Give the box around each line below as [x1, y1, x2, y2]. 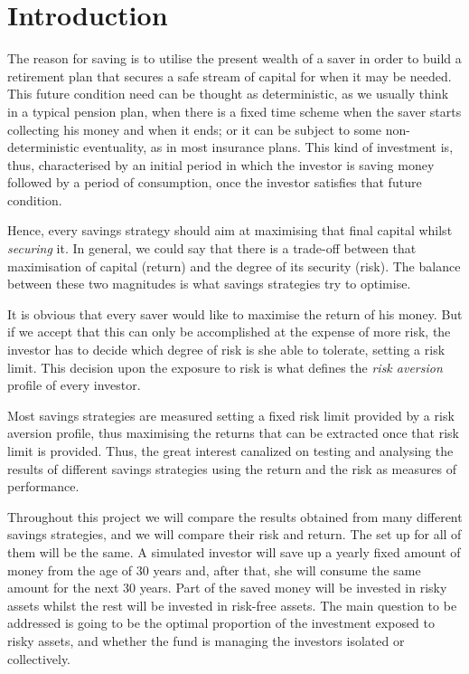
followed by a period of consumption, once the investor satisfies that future [7, 173, 422, 192]
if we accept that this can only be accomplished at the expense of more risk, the [7, 322, 451, 341]
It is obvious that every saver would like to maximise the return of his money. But [7, 304, 463, 323]
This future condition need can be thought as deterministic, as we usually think [7, 84, 449, 103]
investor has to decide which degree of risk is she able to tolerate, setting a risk [7, 340, 446, 359]
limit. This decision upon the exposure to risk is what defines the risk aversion [7, 357, 443, 376]
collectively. [7, 649, 70, 668]
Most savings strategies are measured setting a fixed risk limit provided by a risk [7, 405, 455, 424]
